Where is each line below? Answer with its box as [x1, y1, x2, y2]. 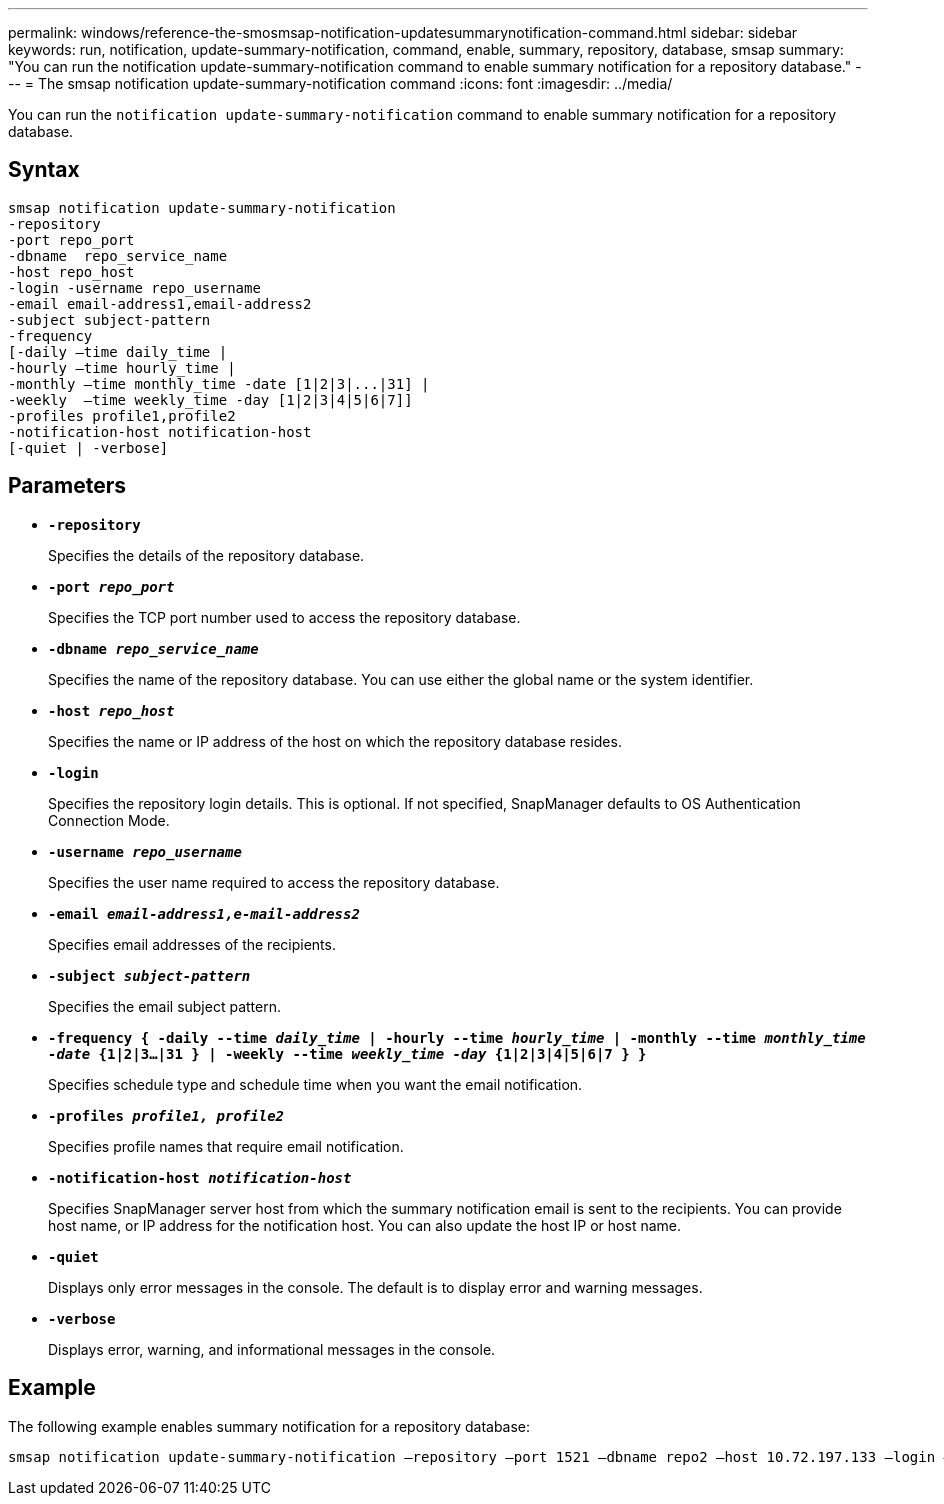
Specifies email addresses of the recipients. [48, 935, 336, 953]
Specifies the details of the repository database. [48, 546, 365, 564]
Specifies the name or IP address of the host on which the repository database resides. [48, 732, 622, 750]
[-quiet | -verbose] [8, 439, 169, 456]
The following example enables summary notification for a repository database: [8, 1417, 531, 1435]
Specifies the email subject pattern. [48, 997, 281, 1015]
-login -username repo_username [8, 279, 261, 296]
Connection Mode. [48, 811, 170, 829]
